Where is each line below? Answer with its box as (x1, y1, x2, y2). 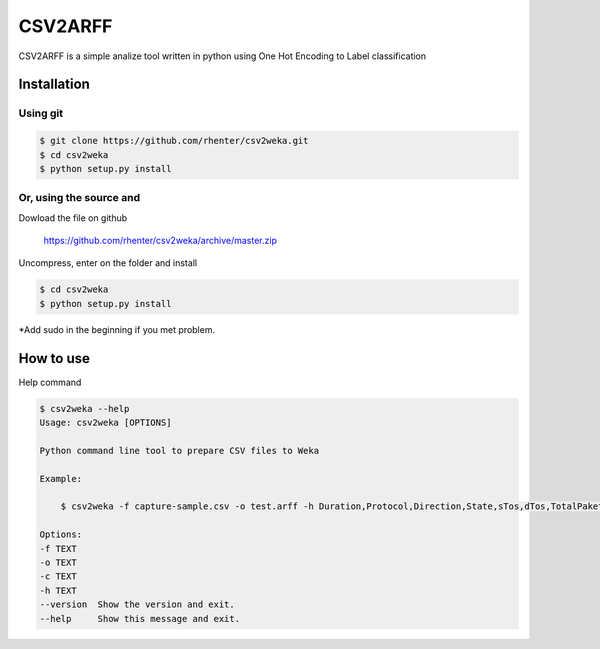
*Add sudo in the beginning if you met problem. (18, 323, 215, 335)
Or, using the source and (18, 191, 140, 205)
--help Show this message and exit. (39, 613, 240, 624)
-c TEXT (39, 571, 77, 582)
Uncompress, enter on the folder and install (18, 257, 198, 269)
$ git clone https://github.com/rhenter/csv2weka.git (39, 135, 309, 147)
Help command (18, 376, 82, 388)
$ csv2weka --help (39, 403, 130, 414)
